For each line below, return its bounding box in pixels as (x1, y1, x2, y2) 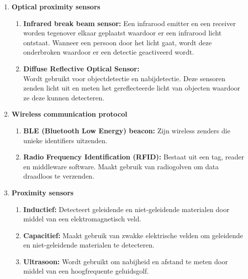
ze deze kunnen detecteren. (23, 92, 105, 102)
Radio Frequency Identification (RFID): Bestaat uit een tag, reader (23, 152, 244, 162)
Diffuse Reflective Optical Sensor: (23, 63, 139, 73)
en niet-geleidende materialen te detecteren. (23, 240, 155, 250)
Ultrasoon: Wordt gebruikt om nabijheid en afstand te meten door (23, 256, 228, 266)
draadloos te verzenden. (23, 171, 95, 181)
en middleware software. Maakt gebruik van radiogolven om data (23, 161, 219, 171)
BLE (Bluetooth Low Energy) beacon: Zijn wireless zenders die (23, 125, 230, 135)
